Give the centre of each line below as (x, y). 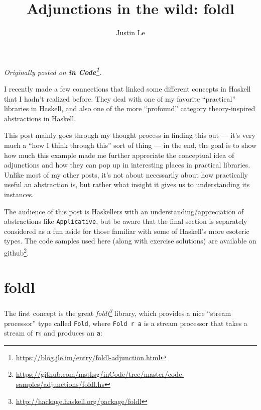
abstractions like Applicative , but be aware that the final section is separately (126, 221)
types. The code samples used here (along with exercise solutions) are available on (130, 241)
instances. (19, 194)
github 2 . (17, 252)
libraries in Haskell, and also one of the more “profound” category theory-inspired (130, 108)
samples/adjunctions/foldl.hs (60, 384)
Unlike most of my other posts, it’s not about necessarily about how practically (126, 174)
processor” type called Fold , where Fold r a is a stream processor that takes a (126, 323)
